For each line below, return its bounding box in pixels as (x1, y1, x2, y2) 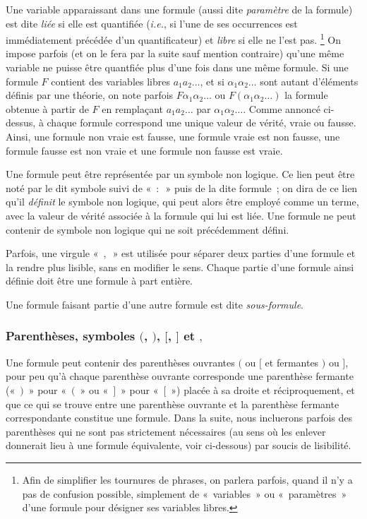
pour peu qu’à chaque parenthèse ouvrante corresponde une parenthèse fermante (6, 369, 354, 383)
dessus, (6, 115, 36, 130)
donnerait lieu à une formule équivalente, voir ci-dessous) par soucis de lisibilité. (6, 438, 351, 453)
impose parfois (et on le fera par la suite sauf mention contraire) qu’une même (6, 46, 344, 61)
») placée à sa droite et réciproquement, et (171, 383, 355, 398)
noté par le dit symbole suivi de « (6, 180, 152, 195)
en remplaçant (102, 101, 164, 116)
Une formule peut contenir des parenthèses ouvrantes (6, 354, 235, 369)
